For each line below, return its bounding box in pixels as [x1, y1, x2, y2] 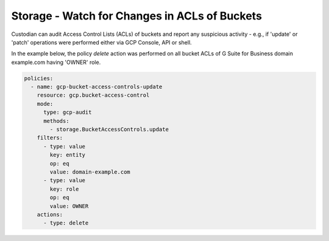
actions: [37, 211, 63, 218]
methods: [43, 117, 69, 124]
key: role [49, 186, 79, 192]
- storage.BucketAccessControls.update [49, 126, 169, 133]
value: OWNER [49, 203, 89, 209]
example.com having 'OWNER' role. [11, 58, 101, 66]
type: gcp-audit [43, 109, 92, 116]
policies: [24, 75, 54, 82]
